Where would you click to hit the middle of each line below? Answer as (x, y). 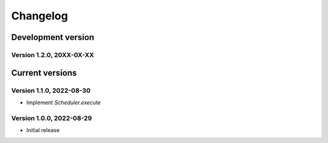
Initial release (43, 130)
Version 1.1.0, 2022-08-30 (51, 90)
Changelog (39, 16)
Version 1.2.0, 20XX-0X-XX (53, 55)
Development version (53, 37)
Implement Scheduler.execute (64, 102)
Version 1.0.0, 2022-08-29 (52, 118)
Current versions (44, 73)
